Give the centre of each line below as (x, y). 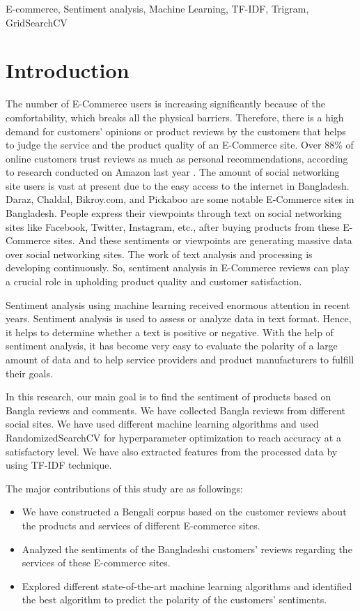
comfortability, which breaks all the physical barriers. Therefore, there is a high (175, 117)
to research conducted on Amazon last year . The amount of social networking (173, 172)
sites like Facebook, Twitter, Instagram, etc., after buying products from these (173, 226)
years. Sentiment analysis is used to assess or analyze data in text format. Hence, (179, 318)
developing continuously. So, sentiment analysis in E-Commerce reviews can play (178, 267)
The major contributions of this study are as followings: (124, 488)
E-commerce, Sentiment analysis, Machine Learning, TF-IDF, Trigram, (157, 8)
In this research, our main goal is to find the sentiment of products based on (169, 397)
